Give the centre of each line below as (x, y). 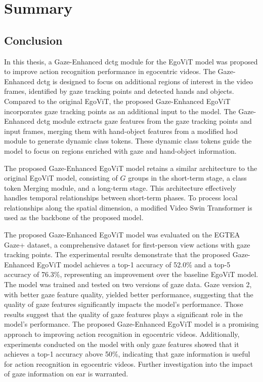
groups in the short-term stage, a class (187, 178)
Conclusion (33, 40)
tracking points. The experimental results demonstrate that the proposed (117, 254)
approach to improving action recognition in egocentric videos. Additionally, (122, 334)
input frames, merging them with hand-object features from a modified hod (121, 131)
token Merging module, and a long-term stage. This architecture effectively (120, 187)
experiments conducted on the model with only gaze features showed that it (122, 344)
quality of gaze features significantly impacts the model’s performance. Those (124, 304)
